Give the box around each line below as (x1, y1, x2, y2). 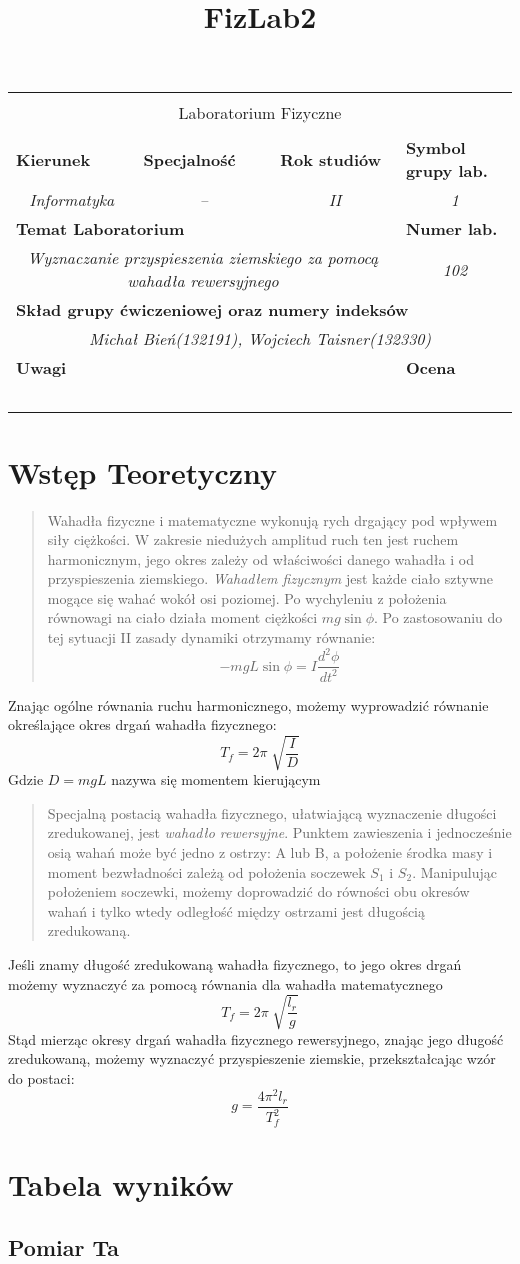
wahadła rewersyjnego (127, 269, 279, 293)
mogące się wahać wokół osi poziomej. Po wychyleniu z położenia (47, 587, 447, 608)
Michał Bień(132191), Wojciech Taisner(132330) (88, 327, 432, 351)
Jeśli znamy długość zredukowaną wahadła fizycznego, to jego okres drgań (8, 954, 462, 975)
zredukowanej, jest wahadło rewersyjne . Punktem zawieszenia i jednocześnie (47, 822, 512, 843)
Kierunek (16, 147, 91, 171)
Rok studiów (280, 147, 382, 171)
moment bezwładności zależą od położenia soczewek (47, 861, 366, 882)
